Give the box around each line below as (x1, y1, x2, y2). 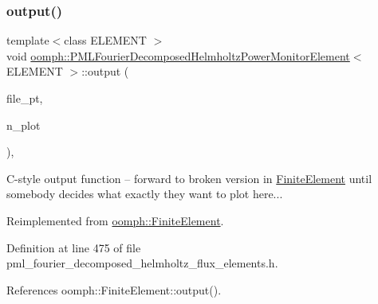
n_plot (6, 116, 41, 133)
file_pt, (6, 90, 43, 106)
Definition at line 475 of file (6, 239, 141, 255)
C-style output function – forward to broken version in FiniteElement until (6, 170, 372, 186)
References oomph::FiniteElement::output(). (6, 281, 222, 298)
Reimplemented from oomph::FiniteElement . (6, 212, 224, 228)
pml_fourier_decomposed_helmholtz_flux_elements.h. (6, 255, 278, 271)
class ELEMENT (64, 32, 147, 49)
